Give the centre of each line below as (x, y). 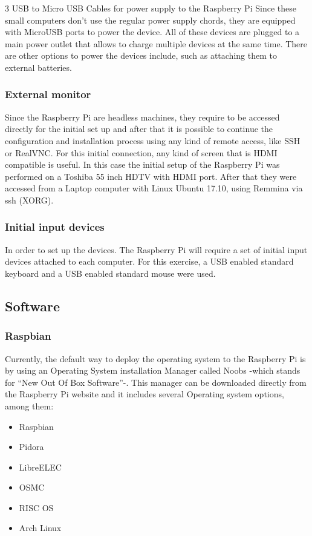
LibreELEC (40, 467)
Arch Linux (40, 528)
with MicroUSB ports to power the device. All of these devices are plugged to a (152, 32)
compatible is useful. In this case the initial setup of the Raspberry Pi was (142, 164)
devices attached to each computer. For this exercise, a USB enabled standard (149, 261)
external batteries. (38, 67)
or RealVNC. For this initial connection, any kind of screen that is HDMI (141, 152)
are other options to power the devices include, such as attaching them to (141, 55)
